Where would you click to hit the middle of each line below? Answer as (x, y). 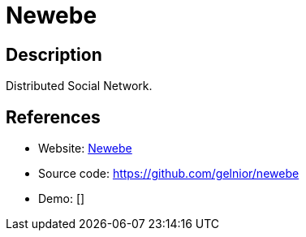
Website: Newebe (85, 149)
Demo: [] (62, 199)
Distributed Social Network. (79, 86)
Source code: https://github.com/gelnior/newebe (169, 174)
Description (54, 54)
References (53, 117)
